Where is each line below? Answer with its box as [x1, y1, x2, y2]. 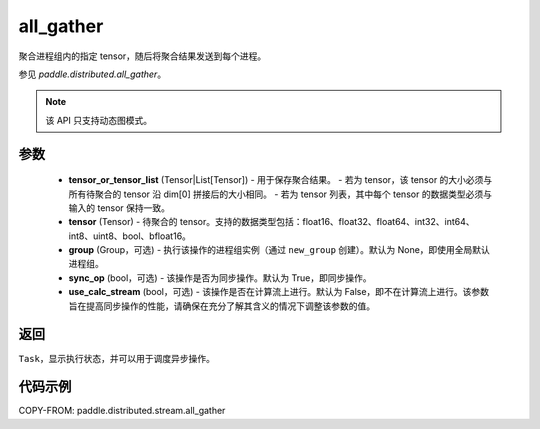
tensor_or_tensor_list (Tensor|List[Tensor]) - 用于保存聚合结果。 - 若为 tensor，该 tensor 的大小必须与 [68, 174, 493, 186]
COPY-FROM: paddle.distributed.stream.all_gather [18, 405, 226, 417]
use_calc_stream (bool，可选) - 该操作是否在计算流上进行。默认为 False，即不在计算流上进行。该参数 [68, 286, 490, 298]
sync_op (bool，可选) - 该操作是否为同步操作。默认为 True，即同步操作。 [68, 271, 372, 284]
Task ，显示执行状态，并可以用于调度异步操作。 [18, 352, 215, 364]
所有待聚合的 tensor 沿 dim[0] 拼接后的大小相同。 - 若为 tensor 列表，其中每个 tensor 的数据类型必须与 [68, 188, 492, 200]
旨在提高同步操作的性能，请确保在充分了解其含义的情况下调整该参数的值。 [68, 300, 375, 312]
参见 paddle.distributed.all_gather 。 [18, 68, 167, 80]
